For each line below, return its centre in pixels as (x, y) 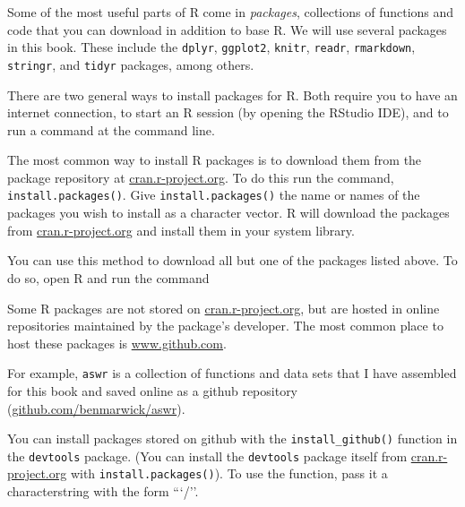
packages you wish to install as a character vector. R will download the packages (228, 213)
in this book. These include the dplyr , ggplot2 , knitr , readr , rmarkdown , (211, 47)
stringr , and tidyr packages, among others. (131, 64)
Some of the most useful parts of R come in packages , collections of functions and (231, 12)
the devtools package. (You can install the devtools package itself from (207, 455)
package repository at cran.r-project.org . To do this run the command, (201, 177)
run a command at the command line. (111, 129)
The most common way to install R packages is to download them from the (215, 160)
